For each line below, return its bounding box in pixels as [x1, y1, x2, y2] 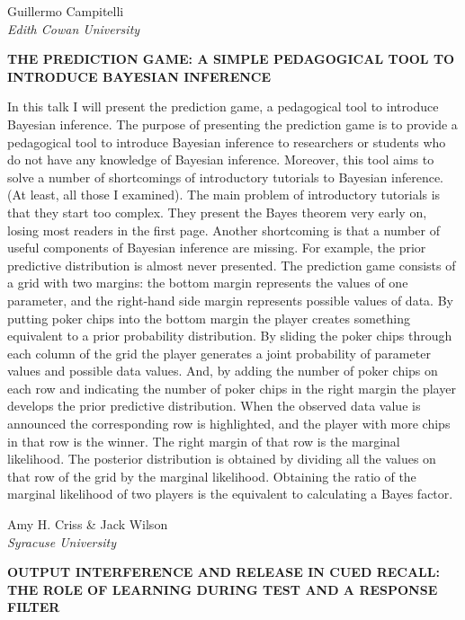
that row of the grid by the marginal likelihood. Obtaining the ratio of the [7, 466, 416, 485]
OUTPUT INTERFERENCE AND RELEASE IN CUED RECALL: [7, 562, 440, 581]
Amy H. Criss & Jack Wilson [7, 515, 168, 534]
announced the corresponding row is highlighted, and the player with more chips [7, 414, 451, 433]
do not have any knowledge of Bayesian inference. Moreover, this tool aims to [7, 150, 434, 169]
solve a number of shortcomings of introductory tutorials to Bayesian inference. [7, 167, 443, 186]
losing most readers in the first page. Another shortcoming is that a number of [7, 220, 440, 239]
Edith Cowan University [7, 19, 140, 38]
